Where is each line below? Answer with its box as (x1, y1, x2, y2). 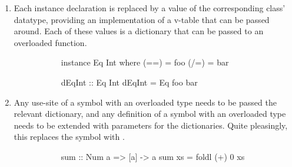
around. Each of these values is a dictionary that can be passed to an (14, 25, 264, 37)
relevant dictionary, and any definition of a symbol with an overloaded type (14, 107, 286, 120)
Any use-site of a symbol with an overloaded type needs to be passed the (14, 96, 277, 108)
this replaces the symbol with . (14, 130, 125, 143)
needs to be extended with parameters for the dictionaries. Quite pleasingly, (14, 119, 288, 131)
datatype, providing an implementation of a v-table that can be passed (14, 13, 270, 25)
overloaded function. (14, 36, 87, 48)
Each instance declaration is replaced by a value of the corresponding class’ (14, 2, 286, 14)
